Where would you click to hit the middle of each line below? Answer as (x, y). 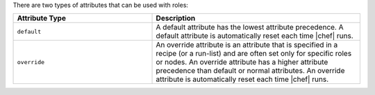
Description (176, 19)
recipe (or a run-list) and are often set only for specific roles (254, 54)
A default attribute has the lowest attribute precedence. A (250, 28)
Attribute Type (41, 19)
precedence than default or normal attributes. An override (250, 71)
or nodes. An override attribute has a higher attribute (242, 62)
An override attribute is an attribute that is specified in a (247, 45)
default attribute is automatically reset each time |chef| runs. (255, 36)
